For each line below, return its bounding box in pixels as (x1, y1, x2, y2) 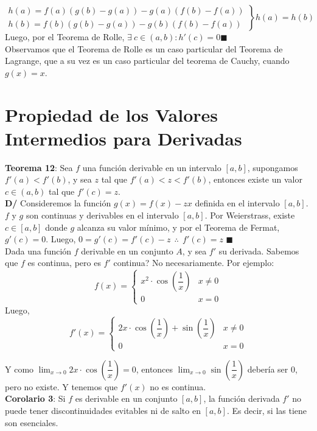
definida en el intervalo (195, 197, 280, 209)
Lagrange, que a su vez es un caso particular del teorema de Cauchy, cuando (5, 54, 290, 67)
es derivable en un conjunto (75, 392, 178, 405)
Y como (5, 362, 34, 375)
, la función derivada (203, 392, 280, 405)
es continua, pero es (27, 256, 101, 269)
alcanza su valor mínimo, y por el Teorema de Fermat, (77, 220, 280, 233)
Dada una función (5, 244, 72, 257)
